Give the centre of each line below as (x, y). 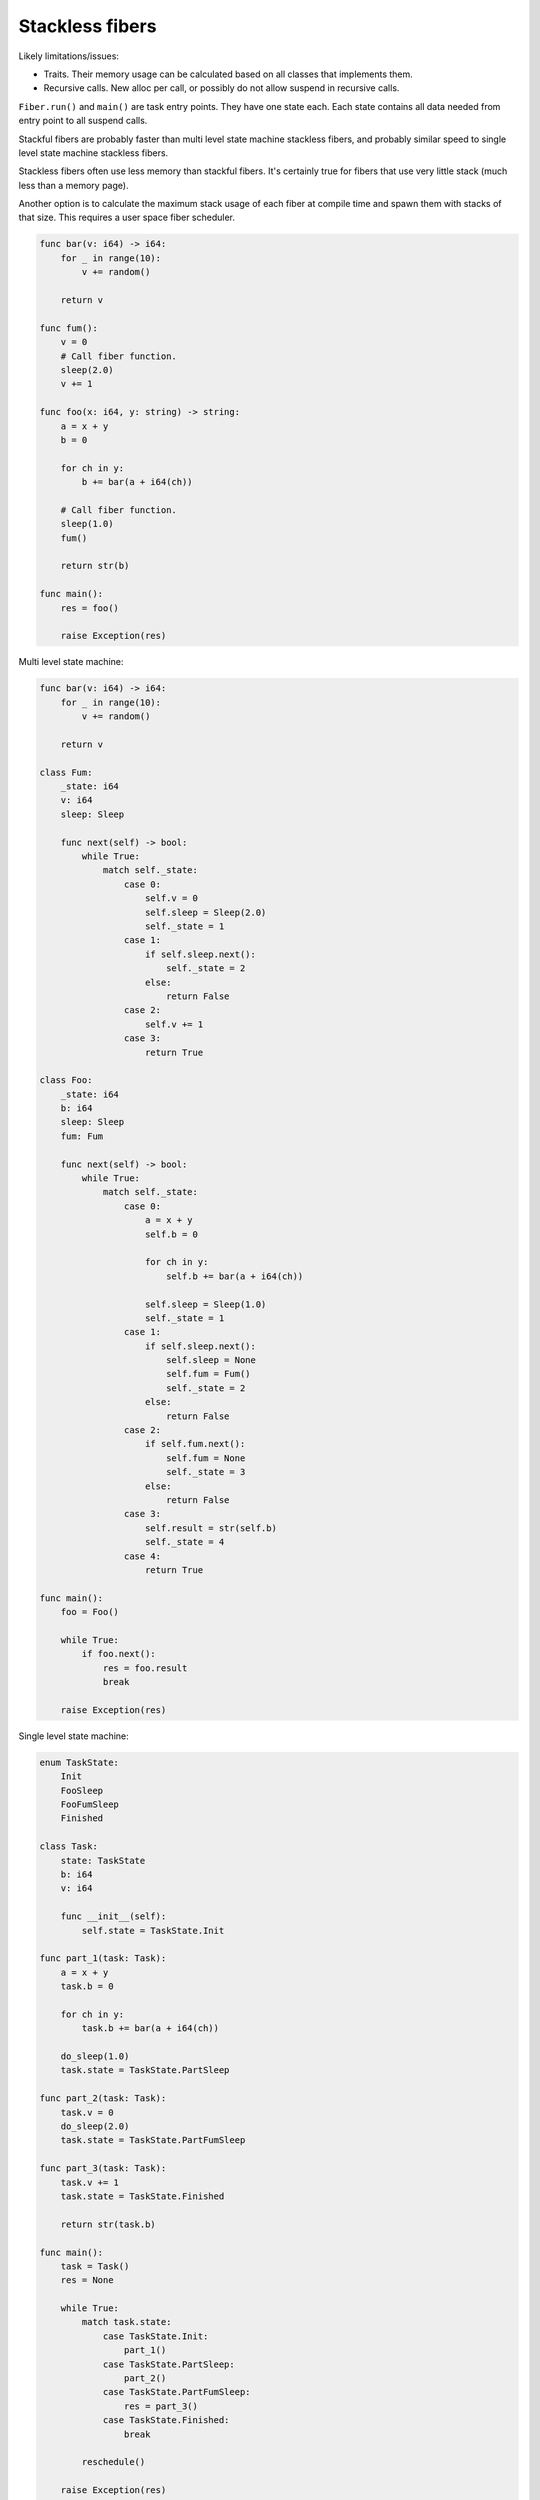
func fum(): (69, 328)
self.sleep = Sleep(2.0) (206, 912)
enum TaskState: (79, 1762)
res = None (87, 2280)
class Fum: (66, 772)
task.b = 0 (87, 1986)
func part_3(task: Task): (103, 2168)
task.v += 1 (90, 2182)
